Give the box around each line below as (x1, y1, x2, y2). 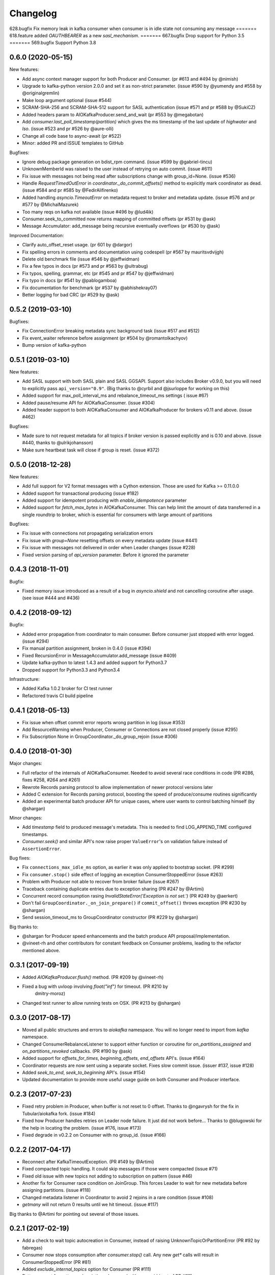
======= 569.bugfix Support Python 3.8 (9, 40, 96, 46)
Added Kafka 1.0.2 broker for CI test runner (22, 685, 113, 692)
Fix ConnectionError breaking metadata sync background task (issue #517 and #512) (22, 328, 200, 334)
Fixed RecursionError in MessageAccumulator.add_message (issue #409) (22, 652, 177, 658)
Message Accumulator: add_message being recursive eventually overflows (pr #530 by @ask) (22, 223, 220, 229)
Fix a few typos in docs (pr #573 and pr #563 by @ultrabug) (22, 263, 148, 269)
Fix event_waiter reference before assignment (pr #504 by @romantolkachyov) (22, 335, 188, 341)
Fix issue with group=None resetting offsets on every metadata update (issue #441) (22, 537, 198, 543)
